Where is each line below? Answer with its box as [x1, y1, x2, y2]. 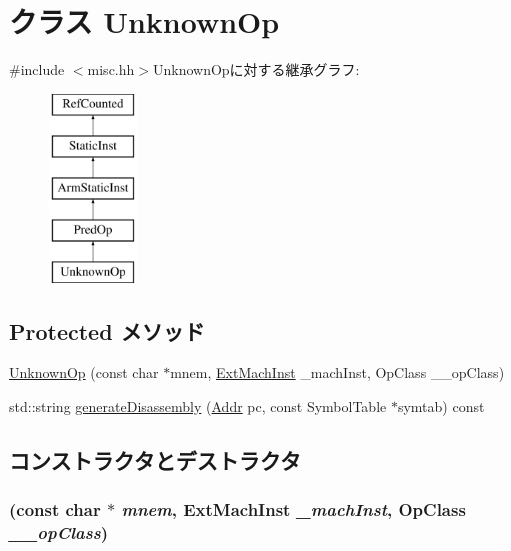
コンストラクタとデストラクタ [9, 445, 301, 476]
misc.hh [87, 59, 135, 80]
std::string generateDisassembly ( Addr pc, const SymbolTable [9, 396, 387, 417]
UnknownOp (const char [9, 362, 159, 383]
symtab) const [397, 396, 485, 417]
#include [9, 59, 65, 80]
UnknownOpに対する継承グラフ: [152, 59, 360, 80]
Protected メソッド [9, 315, 205, 346]
